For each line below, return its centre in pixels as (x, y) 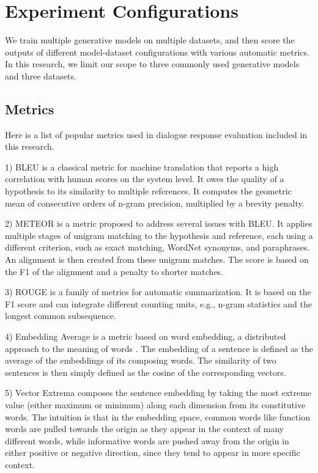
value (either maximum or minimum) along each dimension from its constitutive (155, 404)
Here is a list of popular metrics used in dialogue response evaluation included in (156, 134)
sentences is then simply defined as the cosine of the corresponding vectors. (146, 372)
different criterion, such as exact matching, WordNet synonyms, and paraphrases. (157, 247)
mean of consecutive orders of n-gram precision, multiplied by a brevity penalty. (155, 203)
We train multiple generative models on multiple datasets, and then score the (150, 40)
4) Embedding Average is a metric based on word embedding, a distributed (146, 336)
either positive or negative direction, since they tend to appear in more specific (153, 453)
